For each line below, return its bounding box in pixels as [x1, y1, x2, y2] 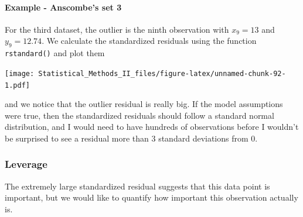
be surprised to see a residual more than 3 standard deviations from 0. [5, 132, 258, 144]
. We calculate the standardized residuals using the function [42, 35, 257, 47]
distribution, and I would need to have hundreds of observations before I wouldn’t [5, 120, 299, 133]
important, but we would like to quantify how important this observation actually [5, 191, 298, 204]
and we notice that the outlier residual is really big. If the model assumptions [5, 98, 283, 110]
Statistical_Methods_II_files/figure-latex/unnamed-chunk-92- [38, 69, 286, 78]
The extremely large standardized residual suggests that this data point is [5, 180, 270, 192]
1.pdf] [5, 81, 30, 89]
